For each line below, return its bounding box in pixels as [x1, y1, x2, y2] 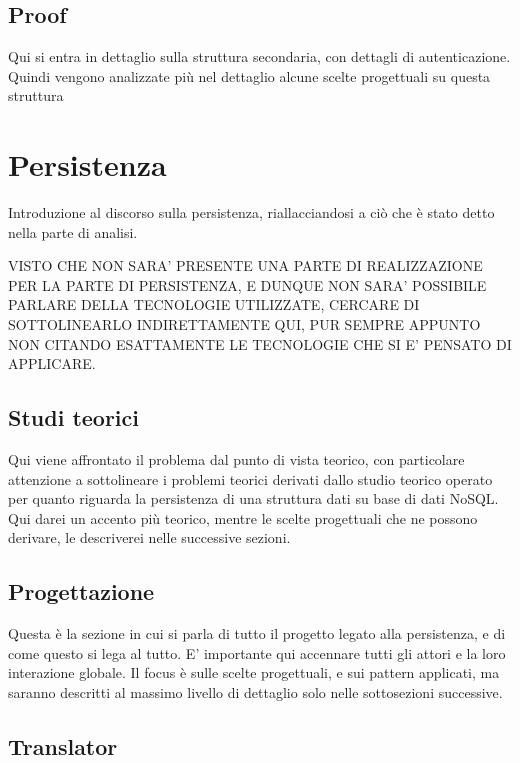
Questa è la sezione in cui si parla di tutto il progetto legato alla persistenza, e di [8, 623, 506, 644]
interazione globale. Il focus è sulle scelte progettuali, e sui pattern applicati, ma [8, 662, 500, 683]
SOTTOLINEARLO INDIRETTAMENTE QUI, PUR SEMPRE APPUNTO [8, 314, 481, 335]
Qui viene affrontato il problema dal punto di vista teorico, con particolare [8, 449, 465, 470]
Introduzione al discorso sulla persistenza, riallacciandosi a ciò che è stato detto [8, 202, 495, 223]
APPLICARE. [8, 353, 96, 374]
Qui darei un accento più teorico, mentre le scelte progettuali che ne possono [8, 507, 478, 528]
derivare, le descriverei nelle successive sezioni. [8, 527, 291, 548]
